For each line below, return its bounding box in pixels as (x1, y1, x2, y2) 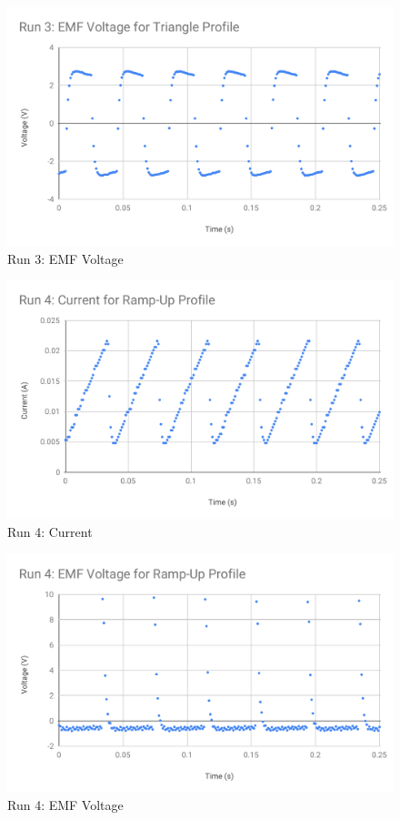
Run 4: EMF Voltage (7, 795, 124, 815)
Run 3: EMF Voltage (7, 248, 124, 268)
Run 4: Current (7, 521, 93, 541)
